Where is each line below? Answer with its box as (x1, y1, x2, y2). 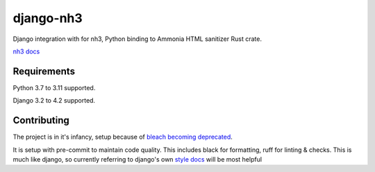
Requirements (12, 65, 76, 77)
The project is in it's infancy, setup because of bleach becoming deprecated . (12, 132, 233, 141)
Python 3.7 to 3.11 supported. (12, 83, 96, 92)
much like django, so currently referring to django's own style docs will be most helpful (12, 155, 262, 163)
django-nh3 (12, 10, 83, 26)
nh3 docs (12, 47, 40, 55)
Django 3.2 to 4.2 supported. (12, 96, 96, 105)
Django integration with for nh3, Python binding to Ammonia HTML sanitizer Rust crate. (12, 35, 262, 43)
